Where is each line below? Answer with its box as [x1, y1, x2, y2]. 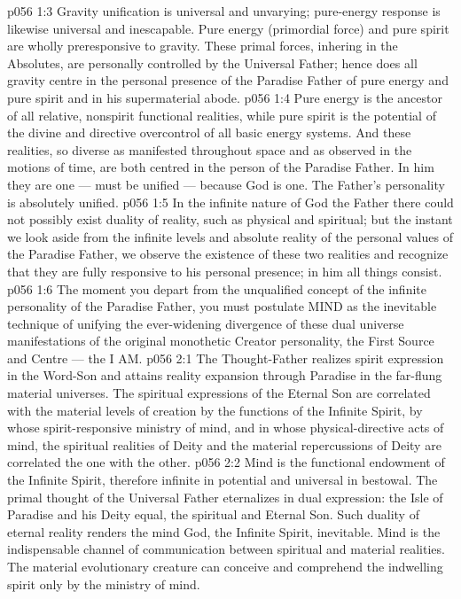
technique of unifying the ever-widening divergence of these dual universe [7, 314, 404, 332]
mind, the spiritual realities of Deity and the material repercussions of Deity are [7, 435, 441, 454]
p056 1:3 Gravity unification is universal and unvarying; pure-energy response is [7, 2, 441, 19]
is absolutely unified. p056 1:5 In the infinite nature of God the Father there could [7, 192, 454, 211]
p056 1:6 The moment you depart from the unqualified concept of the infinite [7, 279, 426, 298]
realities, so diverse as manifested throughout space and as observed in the [7, 140, 412, 159]
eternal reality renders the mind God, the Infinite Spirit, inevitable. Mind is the [7, 522, 441, 541]
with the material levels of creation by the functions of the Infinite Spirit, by [7, 401, 423, 419]
